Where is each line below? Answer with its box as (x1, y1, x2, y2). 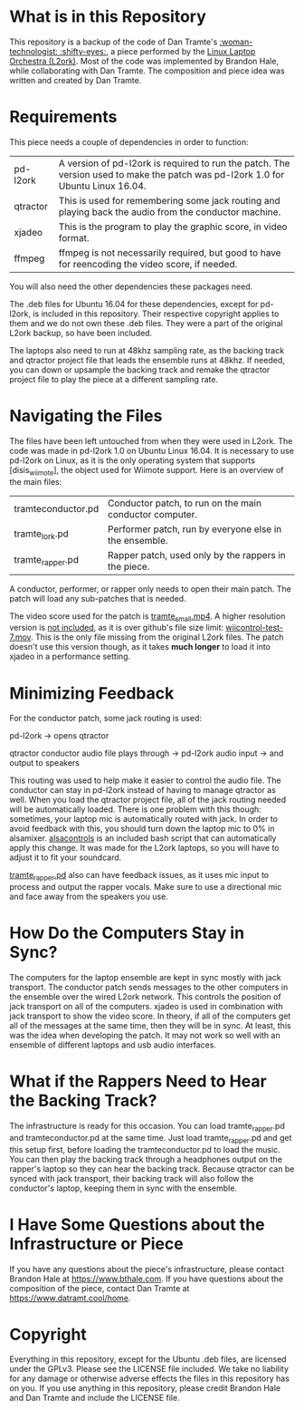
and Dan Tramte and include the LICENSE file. (9, 1393, 180, 1404)
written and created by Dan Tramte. (9, 74, 142, 85)
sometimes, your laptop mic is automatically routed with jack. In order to (9, 814, 279, 825)
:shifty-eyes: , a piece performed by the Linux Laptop (60, 45, 256, 56)
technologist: (9, 45, 59, 56)
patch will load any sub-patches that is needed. (9, 593, 187, 604)
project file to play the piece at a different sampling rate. (9, 373, 219, 384)
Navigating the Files (9, 406, 163, 427)
